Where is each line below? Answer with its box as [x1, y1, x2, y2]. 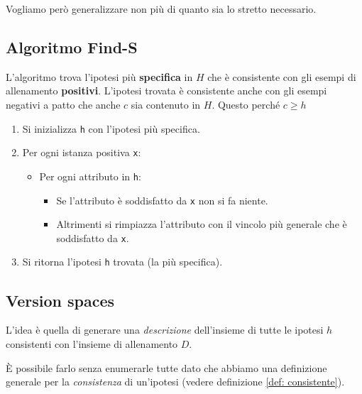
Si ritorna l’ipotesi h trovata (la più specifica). [22, 254, 223, 269]
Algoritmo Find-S [6, 35, 138, 58]
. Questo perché [212, 97, 280, 111]
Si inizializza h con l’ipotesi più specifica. [22, 121, 200, 136]
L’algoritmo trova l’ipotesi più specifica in [6, 69, 193, 84]
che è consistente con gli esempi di [207, 69, 356, 84]
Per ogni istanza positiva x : [22, 145, 141, 160]
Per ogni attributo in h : [39, 168, 141, 183]
